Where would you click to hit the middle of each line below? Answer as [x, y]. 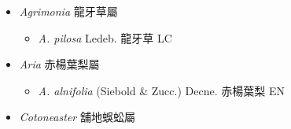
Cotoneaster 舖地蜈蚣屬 [77, 117]
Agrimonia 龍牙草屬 [68, 11]
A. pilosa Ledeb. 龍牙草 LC [105, 37]
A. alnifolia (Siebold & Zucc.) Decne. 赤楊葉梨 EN [161, 90]
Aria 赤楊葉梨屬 [59, 64]
